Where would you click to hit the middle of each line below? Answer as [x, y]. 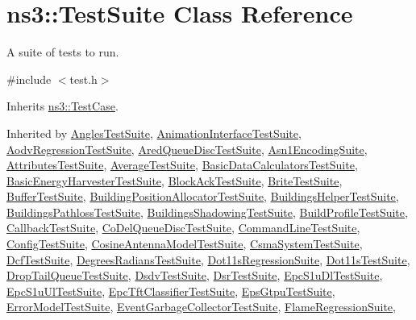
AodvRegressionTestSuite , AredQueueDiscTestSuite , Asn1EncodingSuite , [187, 149]
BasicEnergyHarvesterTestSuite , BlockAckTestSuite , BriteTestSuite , [175, 180]
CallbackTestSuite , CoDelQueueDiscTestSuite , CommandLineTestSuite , [183, 228]
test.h [83, 79]
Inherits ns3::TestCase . [62, 106]
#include [29, 79]
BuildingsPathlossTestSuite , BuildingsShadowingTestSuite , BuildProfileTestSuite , [207, 212]
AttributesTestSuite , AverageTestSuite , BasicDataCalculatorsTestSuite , [182, 165]
